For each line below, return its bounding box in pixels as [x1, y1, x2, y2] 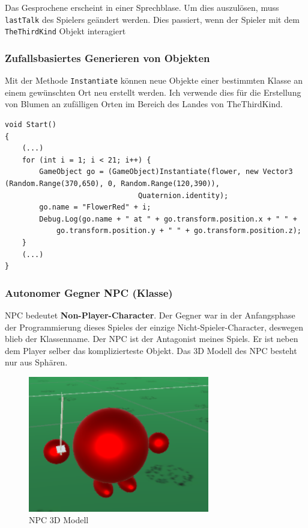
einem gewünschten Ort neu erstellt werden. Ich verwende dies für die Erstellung [5, 85, 301, 98]
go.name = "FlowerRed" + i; [39, 203, 151, 212]
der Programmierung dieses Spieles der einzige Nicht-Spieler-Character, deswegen [5, 320, 303, 333]
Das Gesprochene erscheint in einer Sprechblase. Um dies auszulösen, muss [5, 1, 279, 13]
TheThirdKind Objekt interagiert [5, 25, 126, 37]
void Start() [5, 120, 56, 129]
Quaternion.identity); [137, 191, 229, 200]
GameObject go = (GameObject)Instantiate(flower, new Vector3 [39, 167, 293, 176]
